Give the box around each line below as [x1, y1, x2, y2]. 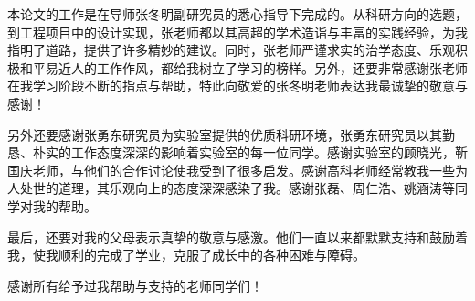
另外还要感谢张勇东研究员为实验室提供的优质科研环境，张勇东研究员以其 [7, 124, 442, 144]
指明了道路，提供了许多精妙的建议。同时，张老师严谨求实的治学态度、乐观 [7, 40, 455, 59]
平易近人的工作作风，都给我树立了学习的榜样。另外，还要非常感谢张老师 [32, 58, 468, 77]
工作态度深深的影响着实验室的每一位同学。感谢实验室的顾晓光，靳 [70, 143, 468, 162]
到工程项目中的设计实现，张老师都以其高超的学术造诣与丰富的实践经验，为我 [7, 22, 468, 41]
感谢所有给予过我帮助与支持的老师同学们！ [7, 275, 263, 295]
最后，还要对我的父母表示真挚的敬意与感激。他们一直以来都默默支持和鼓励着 [7, 227, 468, 246]
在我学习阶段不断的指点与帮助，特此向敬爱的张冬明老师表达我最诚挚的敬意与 [7, 76, 468, 95]
